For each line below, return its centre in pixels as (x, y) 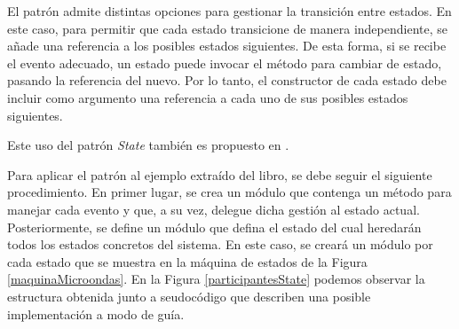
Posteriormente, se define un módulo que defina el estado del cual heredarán (214, 227)
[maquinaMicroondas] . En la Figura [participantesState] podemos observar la (216, 279)
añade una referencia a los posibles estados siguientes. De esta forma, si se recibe (227, 46)
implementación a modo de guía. (96, 313)
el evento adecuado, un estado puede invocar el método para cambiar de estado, (225, 63)
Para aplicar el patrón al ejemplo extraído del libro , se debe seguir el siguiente (220, 174)
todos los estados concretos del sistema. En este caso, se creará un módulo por (220, 244)
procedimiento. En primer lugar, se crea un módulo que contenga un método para (229, 192)
